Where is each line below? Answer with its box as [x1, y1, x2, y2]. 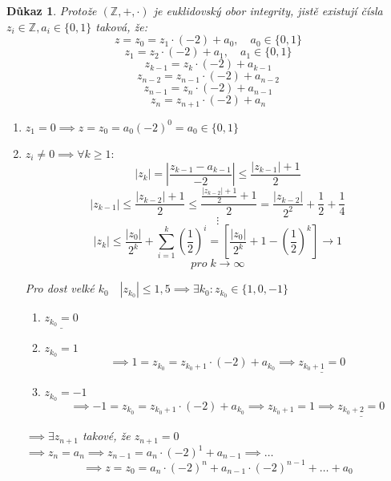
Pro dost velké [25, 280, 95, 297]
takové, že [82, 427, 131, 444]
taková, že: [95, 18, 148, 34]
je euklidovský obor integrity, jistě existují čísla [153, 2, 383, 18]
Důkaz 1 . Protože [6, 2, 97, 18]
